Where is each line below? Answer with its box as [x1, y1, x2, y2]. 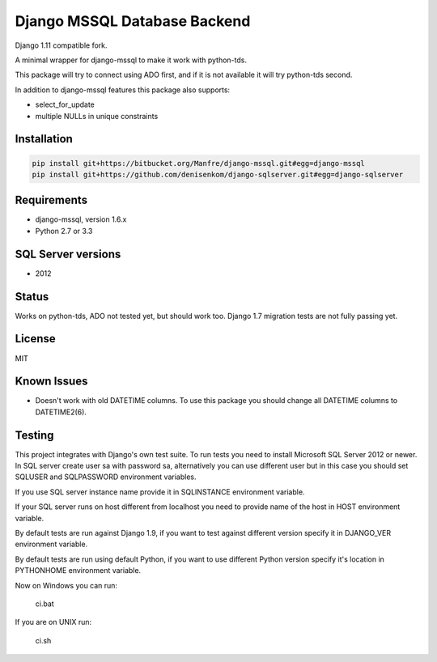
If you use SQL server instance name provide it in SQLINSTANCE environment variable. [15, 486, 305, 497]
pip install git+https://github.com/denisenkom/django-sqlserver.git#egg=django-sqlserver [32, 170, 404, 179]
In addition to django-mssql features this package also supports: [15, 85, 231, 95]
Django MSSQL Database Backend [15, 12, 251, 30]
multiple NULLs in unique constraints [35, 111, 159, 121]
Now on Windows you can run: [15, 580, 117, 590]
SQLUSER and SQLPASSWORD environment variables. [15, 472, 197, 482]
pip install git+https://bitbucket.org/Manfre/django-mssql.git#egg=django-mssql [32, 159, 366, 168]
